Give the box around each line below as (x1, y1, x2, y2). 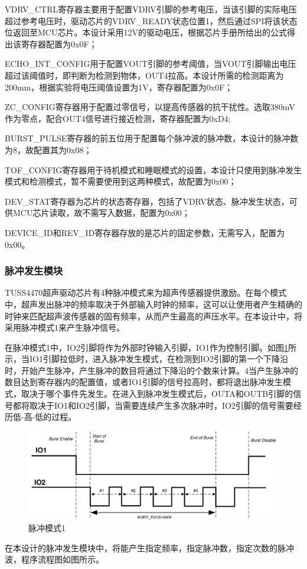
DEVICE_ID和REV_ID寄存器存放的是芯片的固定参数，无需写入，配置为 (5, 226, 285, 238)
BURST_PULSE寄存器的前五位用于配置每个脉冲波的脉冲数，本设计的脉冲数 (5, 132, 299, 144)
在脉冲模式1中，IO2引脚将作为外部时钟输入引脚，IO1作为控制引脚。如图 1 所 (5, 341, 296, 353)
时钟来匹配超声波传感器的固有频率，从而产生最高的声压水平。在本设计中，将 (5, 309, 302, 322)
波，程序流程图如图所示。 (5, 553, 104, 565)
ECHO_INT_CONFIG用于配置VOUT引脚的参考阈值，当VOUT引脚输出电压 (5, 57, 296, 70)
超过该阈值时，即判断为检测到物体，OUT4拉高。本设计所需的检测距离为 (5, 69, 284, 81)
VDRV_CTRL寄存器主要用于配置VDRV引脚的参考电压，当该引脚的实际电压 (5, 3, 297, 15)
